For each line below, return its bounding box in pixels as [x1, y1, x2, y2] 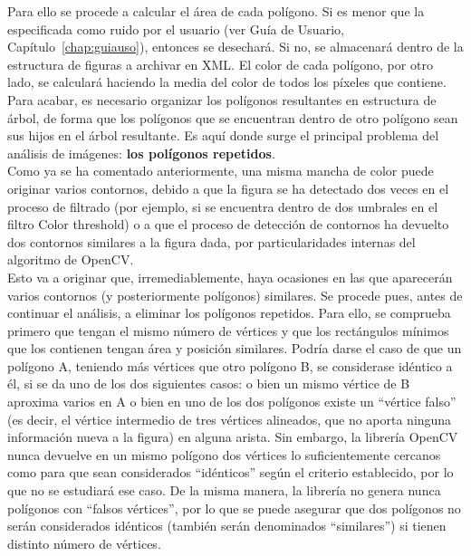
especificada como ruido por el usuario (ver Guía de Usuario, [7, 19, 344, 38]
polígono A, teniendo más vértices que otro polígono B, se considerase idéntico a [7, 356, 453, 375]
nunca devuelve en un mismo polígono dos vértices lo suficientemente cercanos [7, 445, 441, 464]
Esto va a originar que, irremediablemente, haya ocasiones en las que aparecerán [7, 267, 453, 286]
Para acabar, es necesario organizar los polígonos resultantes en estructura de [7, 90, 437, 109]
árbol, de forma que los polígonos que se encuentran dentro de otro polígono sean [7, 108, 458, 127]
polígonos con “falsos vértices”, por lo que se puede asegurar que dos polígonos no [7, 498, 461, 517]
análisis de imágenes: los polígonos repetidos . [7, 143, 275, 162]
